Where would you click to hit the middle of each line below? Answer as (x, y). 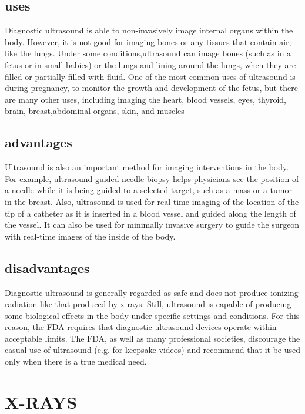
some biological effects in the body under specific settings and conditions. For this (152, 315)
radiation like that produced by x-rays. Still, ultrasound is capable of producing (148, 304)
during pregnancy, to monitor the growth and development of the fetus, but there (151, 88)
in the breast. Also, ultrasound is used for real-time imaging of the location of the (152, 201)
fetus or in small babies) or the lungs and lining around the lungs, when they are (150, 64)
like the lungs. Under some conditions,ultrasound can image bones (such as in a (148, 53)
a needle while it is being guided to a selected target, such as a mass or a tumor (148, 190)
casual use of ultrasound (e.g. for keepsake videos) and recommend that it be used (153, 350)
